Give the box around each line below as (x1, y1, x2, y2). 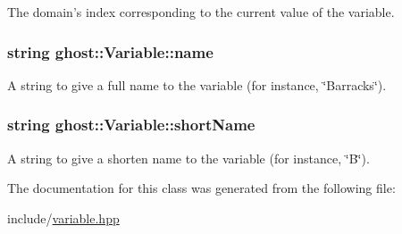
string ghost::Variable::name (7, 40, 214, 63)
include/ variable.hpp (7, 208, 120, 227)
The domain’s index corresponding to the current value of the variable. (7, 3, 395, 21)
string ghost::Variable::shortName (7, 113, 255, 136)
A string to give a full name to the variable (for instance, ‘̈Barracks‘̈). (7, 75, 387, 94)
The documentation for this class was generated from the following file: (7, 179, 396, 197)
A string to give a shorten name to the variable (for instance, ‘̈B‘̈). (7, 148, 370, 167)
